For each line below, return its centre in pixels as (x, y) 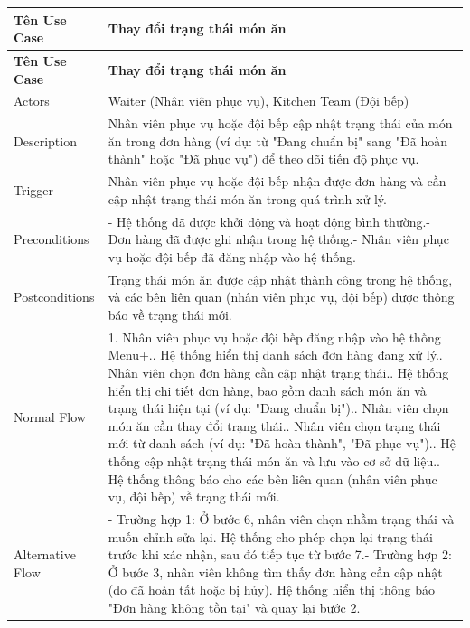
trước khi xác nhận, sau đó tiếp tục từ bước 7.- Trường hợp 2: (280, 554)
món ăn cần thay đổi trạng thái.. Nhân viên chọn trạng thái (274, 425)
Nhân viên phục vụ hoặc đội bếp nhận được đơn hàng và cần (277, 181)
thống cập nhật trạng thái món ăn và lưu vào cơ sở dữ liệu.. (274, 460)
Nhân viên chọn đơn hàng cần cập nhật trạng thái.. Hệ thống (278, 372)
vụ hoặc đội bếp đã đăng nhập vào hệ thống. (232, 256)
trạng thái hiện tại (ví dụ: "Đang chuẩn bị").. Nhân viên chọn (278, 408)
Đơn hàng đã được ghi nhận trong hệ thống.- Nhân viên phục (278, 239)
